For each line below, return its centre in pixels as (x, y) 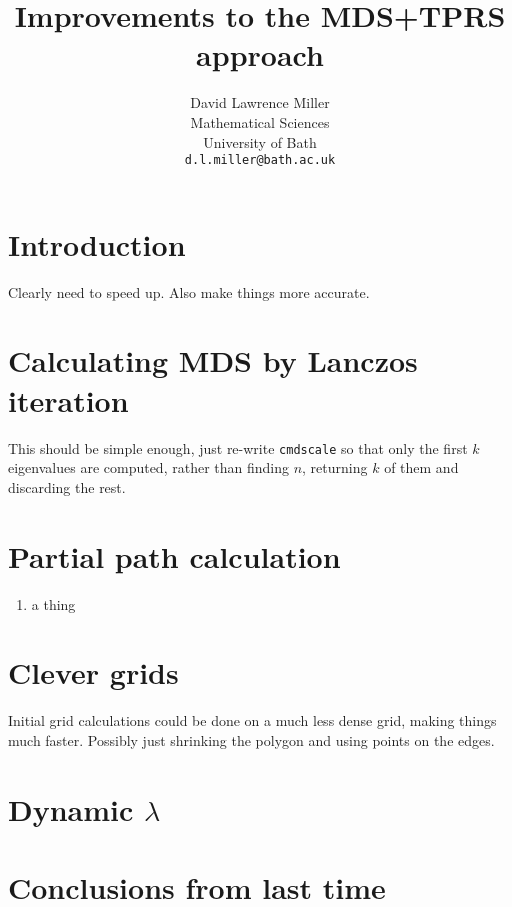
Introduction (97, 243)
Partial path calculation (174, 555)
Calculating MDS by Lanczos (213, 360)
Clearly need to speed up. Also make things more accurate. (189, 291)
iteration (68, 399)
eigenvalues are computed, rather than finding (148, 467)
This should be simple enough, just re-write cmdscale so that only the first (238, 447)
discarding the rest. (67, 486)
